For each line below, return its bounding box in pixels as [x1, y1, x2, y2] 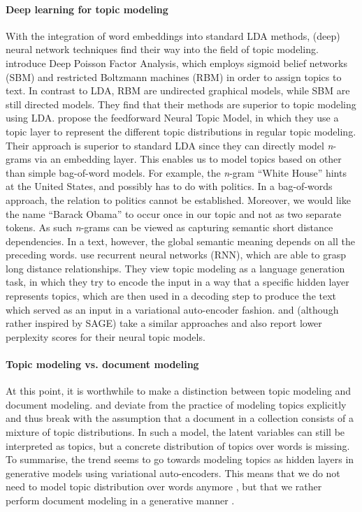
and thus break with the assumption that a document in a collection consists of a [6, 411, 354, 425]
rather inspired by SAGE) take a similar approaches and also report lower [6, 316, 322, 330]
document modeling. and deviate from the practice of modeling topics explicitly [6, 397, 347, 411]
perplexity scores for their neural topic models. [6, 329, 205, 344]
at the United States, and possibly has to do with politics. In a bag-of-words [6, 179, 333, 193]
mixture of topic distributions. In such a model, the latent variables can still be [6, 425, 345, 439]
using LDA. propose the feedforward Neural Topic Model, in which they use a [6, 110, 339, 125]
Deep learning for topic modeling [6, 1, 168, 16]
